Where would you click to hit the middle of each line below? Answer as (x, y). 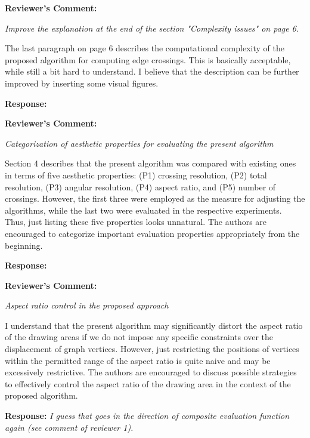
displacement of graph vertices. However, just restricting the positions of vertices (152, 349)
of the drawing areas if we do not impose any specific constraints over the (139, 337)
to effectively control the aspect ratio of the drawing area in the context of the (148, 383)
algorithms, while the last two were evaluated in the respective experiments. (143, 210)
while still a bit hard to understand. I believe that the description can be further (152, 71)
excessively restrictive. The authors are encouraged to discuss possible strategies (151, 372)
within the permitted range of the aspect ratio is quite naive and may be (138, 360)
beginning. (24, 245)
